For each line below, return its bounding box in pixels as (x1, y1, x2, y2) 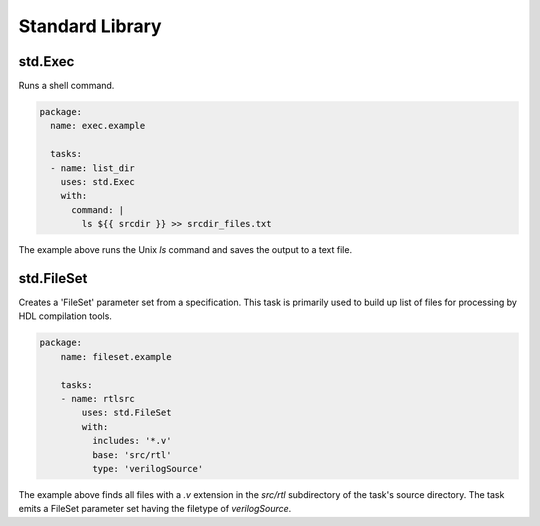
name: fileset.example (60, 351, 172, 362)
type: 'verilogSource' (91, 463, 204, 474)
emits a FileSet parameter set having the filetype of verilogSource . (18, 503, 292, 515)
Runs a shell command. (18, 80, 115, 92)
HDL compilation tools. (18, 310, 112, 322)
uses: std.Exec (60, 176, 135, 187)
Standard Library (18, 15, 162, 37)
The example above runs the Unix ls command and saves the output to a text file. (18, 244, 353, 256)
